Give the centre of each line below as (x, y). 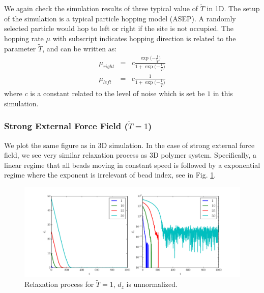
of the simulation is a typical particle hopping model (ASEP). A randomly (120, 18)
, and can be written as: (80, 48)
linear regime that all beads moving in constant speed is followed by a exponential (132, 165)
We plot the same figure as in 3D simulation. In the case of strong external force (129, 145)
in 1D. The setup (233, 8)
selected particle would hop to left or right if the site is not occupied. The (119, 28)
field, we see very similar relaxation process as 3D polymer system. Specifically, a (130, 155)
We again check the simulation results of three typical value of (101, 8)
